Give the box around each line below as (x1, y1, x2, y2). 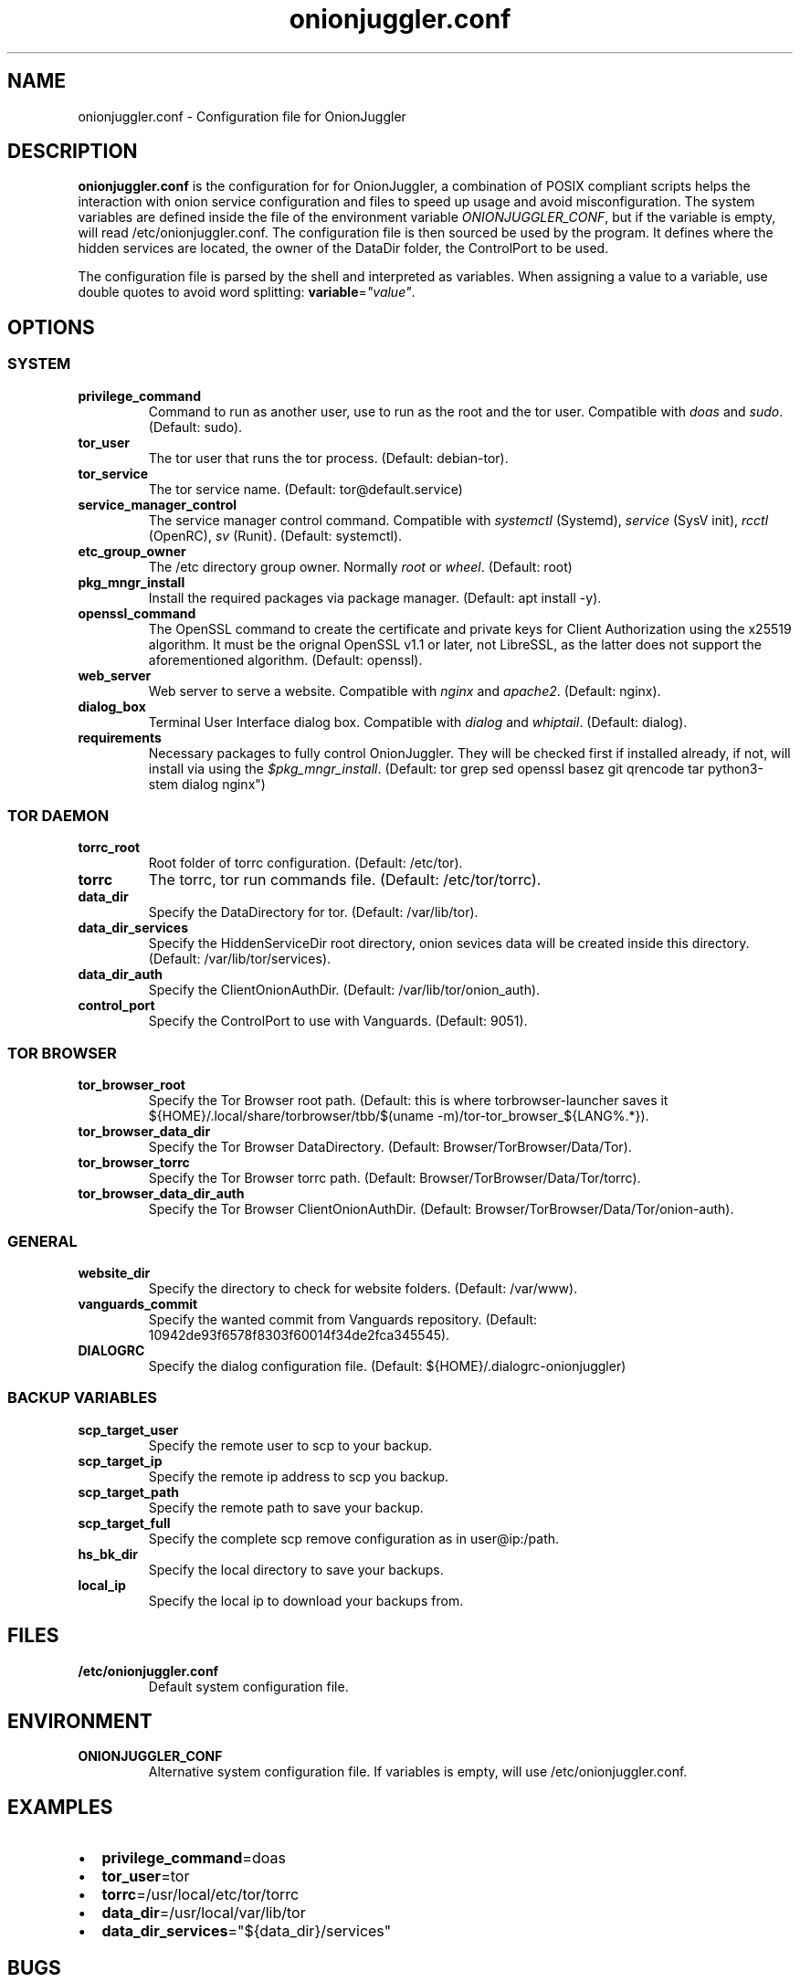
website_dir (78, 1264, 151, 1281)
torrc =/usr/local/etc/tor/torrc (101, 1885, 300, 1904)
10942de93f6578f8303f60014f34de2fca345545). (148, 1326, 450, 1343)
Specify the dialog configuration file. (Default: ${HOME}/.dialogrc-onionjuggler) (148, 1357, 626, 1374)
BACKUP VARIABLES (7, 1388, 158, 1407)
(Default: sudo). (148, 418, 243, 435)
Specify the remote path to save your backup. (148, 1499, 424, 1515)
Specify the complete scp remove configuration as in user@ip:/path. (148, 1530, 560, 1546)
